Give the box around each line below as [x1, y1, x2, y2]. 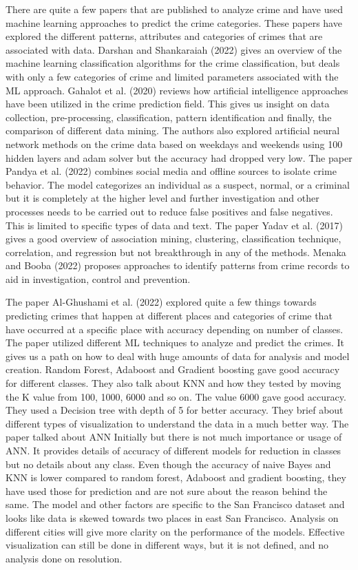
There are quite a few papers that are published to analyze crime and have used [6, 2, 344, 16]
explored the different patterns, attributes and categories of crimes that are [6, 29, 323, 43]
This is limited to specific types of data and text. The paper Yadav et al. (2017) [6, 218, 343, 232]
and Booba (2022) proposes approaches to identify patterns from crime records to [6, 258, 350, 273]
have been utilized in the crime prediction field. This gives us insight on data [6, 96, 330, 111]
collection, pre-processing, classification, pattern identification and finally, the [6, 109, 332, 124]
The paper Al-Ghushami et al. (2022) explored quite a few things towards [6, 295, 317, 309]
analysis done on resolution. [6, 551, 123, 565]
